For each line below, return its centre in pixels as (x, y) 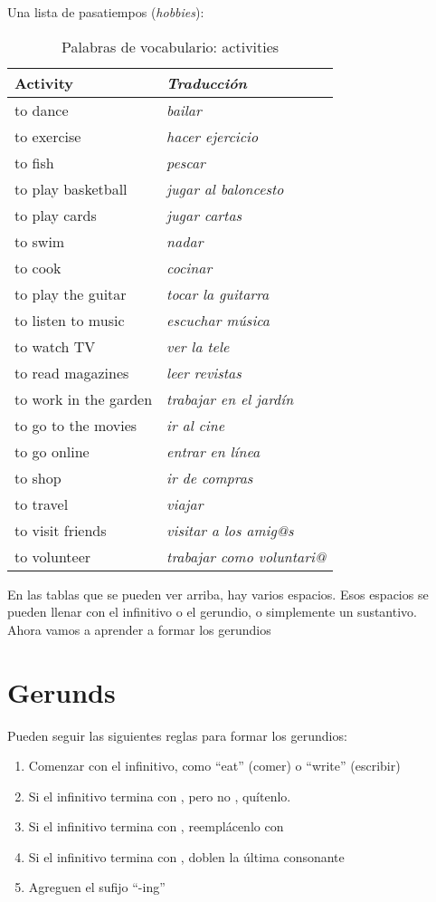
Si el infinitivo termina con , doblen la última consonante (186, 856)
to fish (34, 162)
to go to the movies (76, 425)
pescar (186, 162)
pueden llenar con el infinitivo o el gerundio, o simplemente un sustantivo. (212, 612)
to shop (38, 477)
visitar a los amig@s (230, 530)
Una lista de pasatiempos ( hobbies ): (106, 12)
